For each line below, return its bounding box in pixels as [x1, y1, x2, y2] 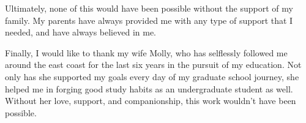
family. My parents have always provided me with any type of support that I [5, 13, 293, 26]
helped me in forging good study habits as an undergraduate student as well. [5, 82, 293, 95]
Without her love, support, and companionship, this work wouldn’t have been [5, 94, 296, 107]
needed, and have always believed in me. [5, 26, 157, 39]
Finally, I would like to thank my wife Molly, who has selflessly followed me [5, 46, 288, 59]
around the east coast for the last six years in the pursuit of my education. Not [5, 58, 302, 71]
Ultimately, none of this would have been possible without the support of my [5, 2, 293, 14]
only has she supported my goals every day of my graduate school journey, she [5, 70, 299, 83]
